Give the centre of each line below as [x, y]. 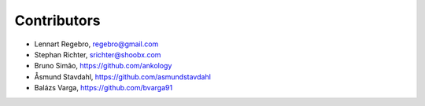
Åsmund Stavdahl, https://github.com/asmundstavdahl [123, 77]
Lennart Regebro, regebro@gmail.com [96, 44]
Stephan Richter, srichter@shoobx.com [98, 54]
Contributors [58, 20]
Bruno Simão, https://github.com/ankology [103, 66]
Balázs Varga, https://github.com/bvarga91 [103, 88]
